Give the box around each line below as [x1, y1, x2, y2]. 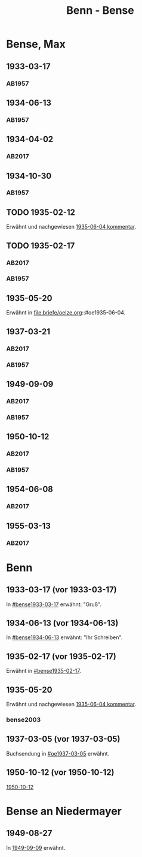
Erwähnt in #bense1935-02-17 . [6, 667, 82, 675]
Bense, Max [6, 37, 66, 51]
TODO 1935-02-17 [6, 241, 75, 251]
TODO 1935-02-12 [6, 207, 76, 217]
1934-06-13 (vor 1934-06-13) [6, 618, 119, 628]
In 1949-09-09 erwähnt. [6, 844, 66, 851]
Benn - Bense [66, 4, 134, 17]
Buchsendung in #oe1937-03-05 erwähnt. [6, 750, 110, 757]
